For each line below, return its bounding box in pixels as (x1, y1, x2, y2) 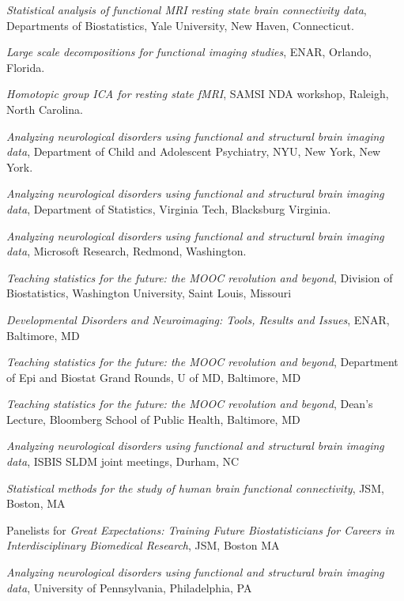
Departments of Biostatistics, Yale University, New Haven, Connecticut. (6, 17, 354, 33)
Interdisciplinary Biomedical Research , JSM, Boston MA (6, 537, 280, 554)
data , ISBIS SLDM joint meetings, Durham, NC (6, 453, 240, 470)
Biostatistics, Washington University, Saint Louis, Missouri (6, 285, 292, 301)
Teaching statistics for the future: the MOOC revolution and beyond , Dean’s (6, 395, 373, 412)
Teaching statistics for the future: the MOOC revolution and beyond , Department (6, 353, 398, 370)
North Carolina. (6, 100, 83, 117)
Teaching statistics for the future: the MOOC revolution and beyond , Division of (6, 269, 393, 285)
